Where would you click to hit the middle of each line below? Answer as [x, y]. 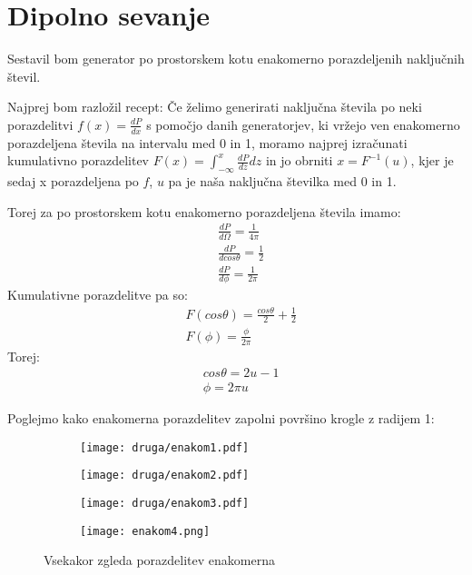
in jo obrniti [299, 160]
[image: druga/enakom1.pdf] [165, 447]
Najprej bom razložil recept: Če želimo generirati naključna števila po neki [215, 107]
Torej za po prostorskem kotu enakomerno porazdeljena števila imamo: [204, 211]
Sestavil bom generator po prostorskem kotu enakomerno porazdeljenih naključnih [236, 59]
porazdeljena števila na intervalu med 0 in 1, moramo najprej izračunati [207, 142]
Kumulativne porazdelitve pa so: [98, 295]
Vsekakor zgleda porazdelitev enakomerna [159, 560]
